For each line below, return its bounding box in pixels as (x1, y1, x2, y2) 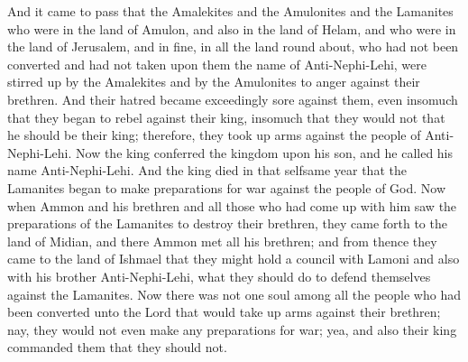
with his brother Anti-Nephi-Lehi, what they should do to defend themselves (7, 266, 431, 285)
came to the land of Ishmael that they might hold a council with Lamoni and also (7, 249, 460, 268)
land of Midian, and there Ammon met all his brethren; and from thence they (7, 231, 437, 250)
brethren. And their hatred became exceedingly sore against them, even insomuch (7, 89, 458, 108)
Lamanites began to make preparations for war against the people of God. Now (7, 178, 446, 197)
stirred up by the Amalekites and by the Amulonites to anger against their (7, 72, 420, 91)
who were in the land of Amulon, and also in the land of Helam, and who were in (7, 19, 456, 38)
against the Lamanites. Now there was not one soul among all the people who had (7, 284, 461, 303)
